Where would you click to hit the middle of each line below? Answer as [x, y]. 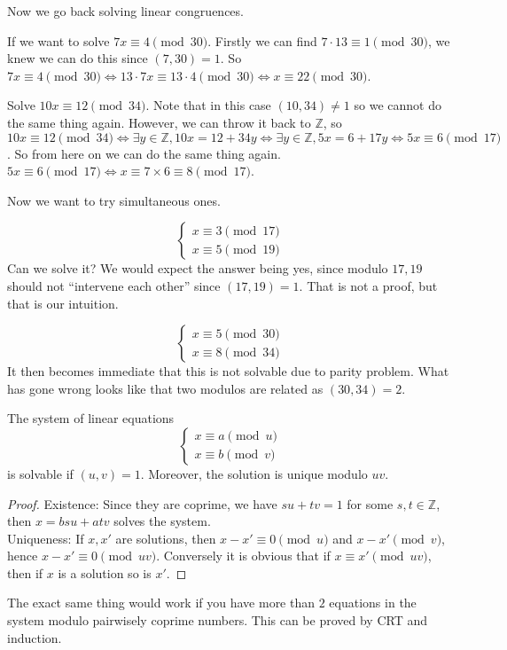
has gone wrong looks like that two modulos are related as [165, 388]
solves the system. [162, 521]
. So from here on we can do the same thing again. [144, 153]
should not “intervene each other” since [114, 285]
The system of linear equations [91, 418]
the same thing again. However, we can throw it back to [159, 122]
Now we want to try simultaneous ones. [114, 200]
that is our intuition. [63, 303]
